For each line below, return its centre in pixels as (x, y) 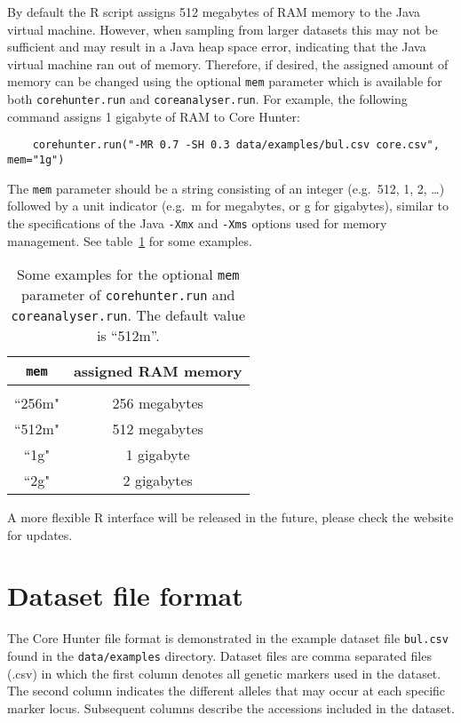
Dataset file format (125, 596)
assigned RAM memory (158, 371)
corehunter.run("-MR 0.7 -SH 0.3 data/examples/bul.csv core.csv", (236, 145)
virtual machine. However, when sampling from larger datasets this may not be (223, 29)
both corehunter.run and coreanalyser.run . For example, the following (207, 99)
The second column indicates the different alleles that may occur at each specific (227, 691)
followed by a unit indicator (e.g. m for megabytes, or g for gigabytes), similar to (228, 206)
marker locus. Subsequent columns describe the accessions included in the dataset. (231, 707)
